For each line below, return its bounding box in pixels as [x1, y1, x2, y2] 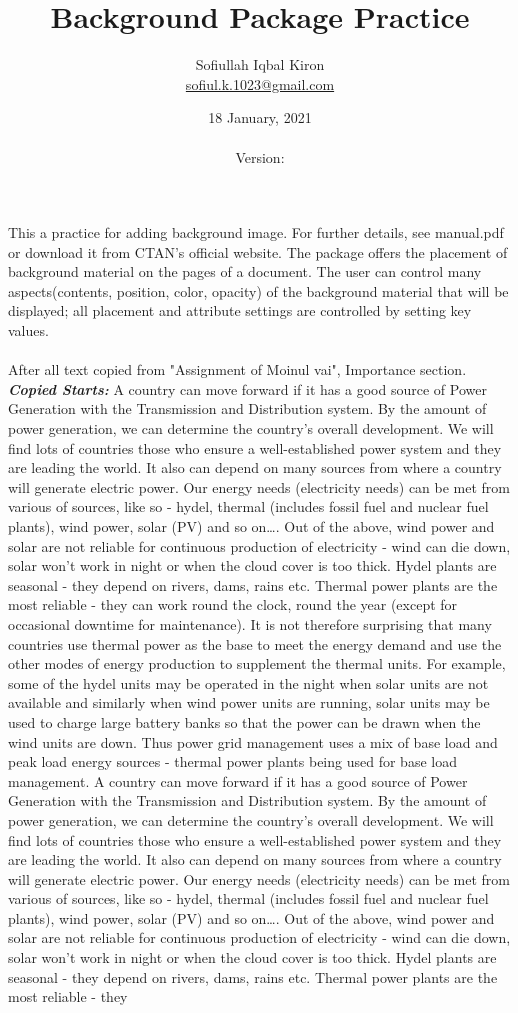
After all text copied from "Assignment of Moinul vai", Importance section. [8, 359, 467, 380]
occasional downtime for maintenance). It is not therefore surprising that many [8, 613, 492, 634]
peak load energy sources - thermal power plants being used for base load [8, 751, 457, 772]
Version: [235, 146, 285, 167]
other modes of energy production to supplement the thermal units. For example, [8, 653, 506, 674]
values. [8, 320, 49, 341]
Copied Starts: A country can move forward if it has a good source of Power [8, 378, 487, 399]
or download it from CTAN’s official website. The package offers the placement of [8, 241, 508, 262]
